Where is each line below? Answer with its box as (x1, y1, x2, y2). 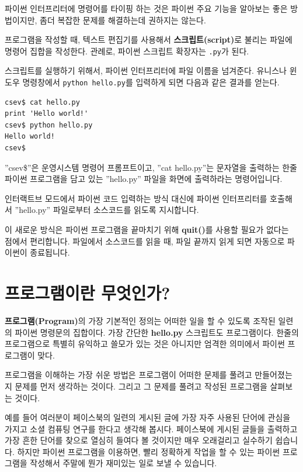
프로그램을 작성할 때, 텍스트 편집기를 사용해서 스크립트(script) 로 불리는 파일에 (5, 33, 292, 46)
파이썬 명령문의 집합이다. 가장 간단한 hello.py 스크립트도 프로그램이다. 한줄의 (15, 326, 299, 338)
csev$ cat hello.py (5, 98, 80, 106)
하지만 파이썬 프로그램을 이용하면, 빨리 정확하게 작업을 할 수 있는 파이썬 (17, 445, 280, 457)
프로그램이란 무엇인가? (5, 281, 170, 304)
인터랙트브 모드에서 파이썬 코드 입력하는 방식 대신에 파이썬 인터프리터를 (5, 192, 267, 204)
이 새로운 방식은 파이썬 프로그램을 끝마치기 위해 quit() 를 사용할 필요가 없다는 (5, 223, 289, 236)
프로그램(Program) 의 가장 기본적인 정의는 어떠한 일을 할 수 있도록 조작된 (5, 314, 276, 326)
